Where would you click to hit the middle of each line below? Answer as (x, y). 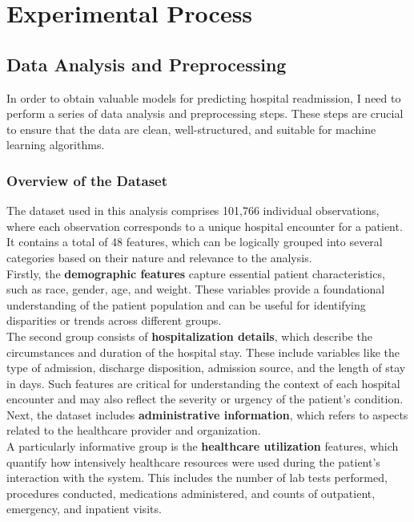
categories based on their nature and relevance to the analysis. (159, 257)
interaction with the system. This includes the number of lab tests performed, (197, 477)
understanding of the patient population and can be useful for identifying (186, 304)
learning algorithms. (56, 145)
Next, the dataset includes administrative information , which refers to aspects (207, 414)
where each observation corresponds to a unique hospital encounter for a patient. (205, 226)
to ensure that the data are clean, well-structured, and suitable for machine (191, 129)
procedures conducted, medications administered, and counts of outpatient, (191, 493)
